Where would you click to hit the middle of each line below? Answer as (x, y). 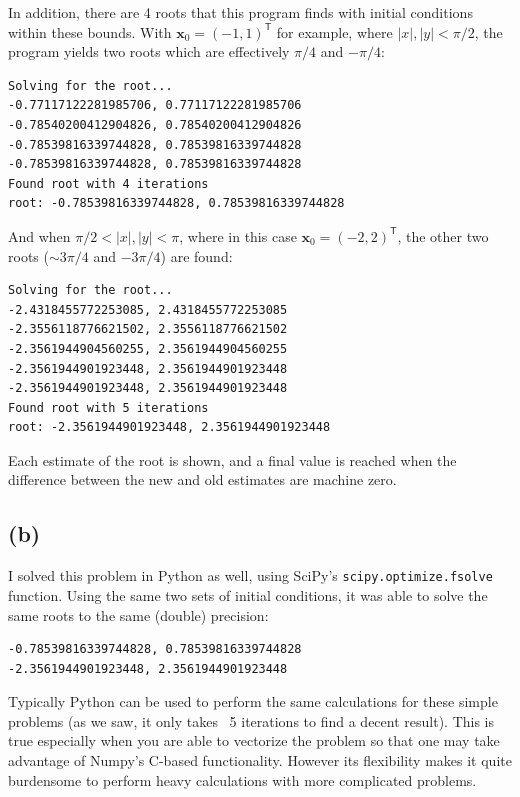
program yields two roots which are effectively (149, 51)
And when (39, 235)
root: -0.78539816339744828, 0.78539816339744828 (176, 203)
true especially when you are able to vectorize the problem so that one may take (254, 740)
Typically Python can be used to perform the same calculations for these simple (253, 701)
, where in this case (238, 235)
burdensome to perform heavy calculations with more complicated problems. (242, 779)
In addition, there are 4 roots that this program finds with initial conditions (240, 12)
